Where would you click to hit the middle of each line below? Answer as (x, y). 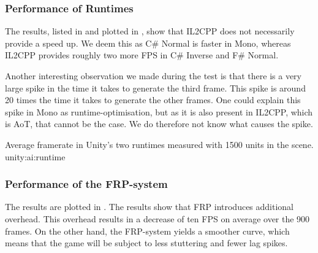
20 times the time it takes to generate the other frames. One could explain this (153, 100)
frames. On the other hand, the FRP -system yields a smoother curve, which (147, 231)
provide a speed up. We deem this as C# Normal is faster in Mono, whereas (148, 43)
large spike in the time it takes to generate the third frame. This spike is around (155, 88)
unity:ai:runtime (35, 156)
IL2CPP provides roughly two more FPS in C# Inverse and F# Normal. (142, 55)
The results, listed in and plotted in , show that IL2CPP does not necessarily (150, 31)
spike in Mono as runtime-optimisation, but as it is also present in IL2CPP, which (159, 111)
